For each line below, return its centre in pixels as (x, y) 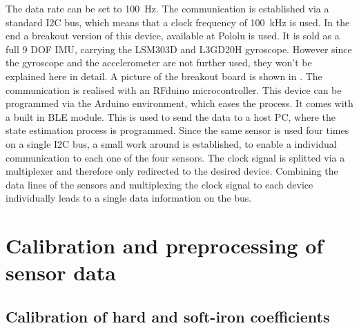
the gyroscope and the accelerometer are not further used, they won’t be (159, 62)
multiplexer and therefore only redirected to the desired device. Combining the (172, 171)
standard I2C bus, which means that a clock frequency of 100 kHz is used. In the (178, 22)
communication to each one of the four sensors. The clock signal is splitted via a (175, 157)
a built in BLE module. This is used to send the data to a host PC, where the (171, 116)
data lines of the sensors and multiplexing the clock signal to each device (159, 184)
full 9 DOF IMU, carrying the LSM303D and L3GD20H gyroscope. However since (179, 49)
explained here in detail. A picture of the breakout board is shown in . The (164, 76)
